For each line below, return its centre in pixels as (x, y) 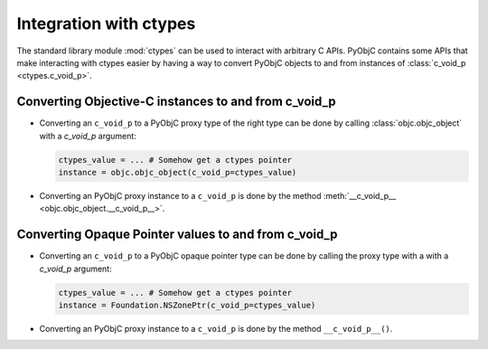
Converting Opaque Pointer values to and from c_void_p (177, 235)
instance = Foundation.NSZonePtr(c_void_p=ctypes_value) (187, 306)
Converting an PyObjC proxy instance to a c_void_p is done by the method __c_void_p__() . (216, 329)
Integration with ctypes (106, 24)
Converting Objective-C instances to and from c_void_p (176, 102)
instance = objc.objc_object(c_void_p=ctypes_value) (178, 172)
